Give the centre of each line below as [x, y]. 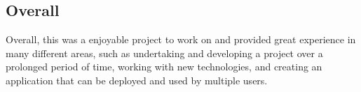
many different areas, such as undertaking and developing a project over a [164, 53]
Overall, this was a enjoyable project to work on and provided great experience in [181, 39]
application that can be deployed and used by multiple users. [137, 80]
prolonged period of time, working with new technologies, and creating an [164, 67]
